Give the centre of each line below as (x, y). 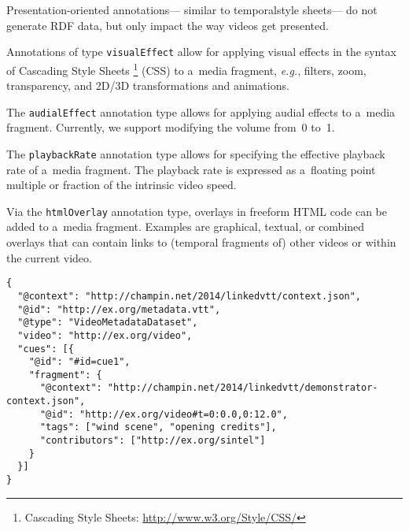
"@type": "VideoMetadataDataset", (108, 323)
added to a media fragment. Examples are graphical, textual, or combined (186, 227)
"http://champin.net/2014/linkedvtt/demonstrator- (243, 388)
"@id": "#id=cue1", (79, 362)
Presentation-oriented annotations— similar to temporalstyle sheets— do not (192, 9)
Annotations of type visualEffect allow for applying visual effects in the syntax (201, 52)
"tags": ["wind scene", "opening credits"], (158, 427)
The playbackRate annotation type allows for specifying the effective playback (196, 153)
